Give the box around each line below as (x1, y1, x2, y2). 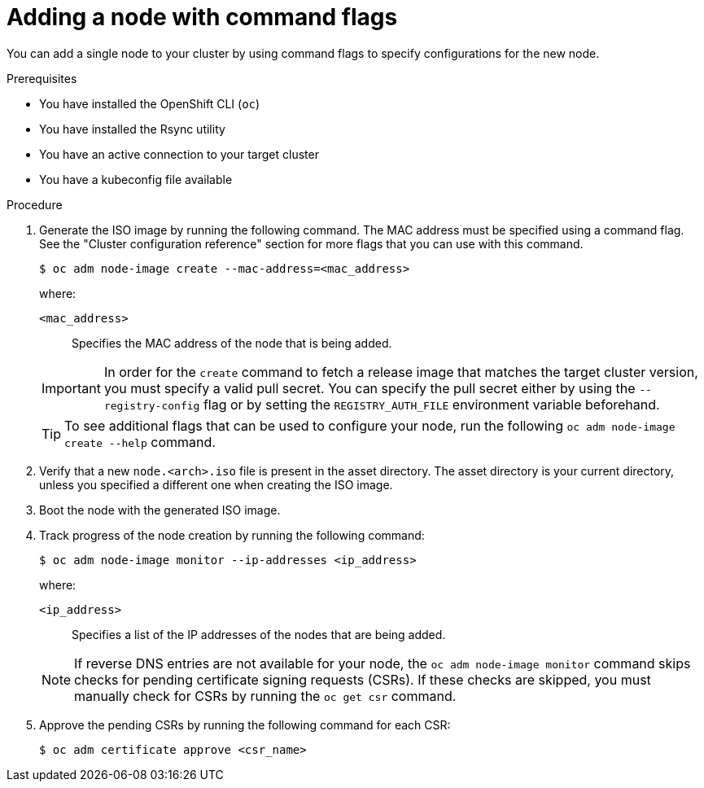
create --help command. (64, 433, 216, 450)
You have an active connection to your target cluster (39, 147, 319, 161)
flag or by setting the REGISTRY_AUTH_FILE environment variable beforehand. (203, 396, 660, 413)
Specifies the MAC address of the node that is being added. (72, 335, 392, 350)
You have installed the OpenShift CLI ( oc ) (39, 96, 260, 111)
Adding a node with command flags (7, 3, 398, 31)
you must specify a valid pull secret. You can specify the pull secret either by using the (103, 379, 636, 396)
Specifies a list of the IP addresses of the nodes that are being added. (72, 627, 446, 641)
